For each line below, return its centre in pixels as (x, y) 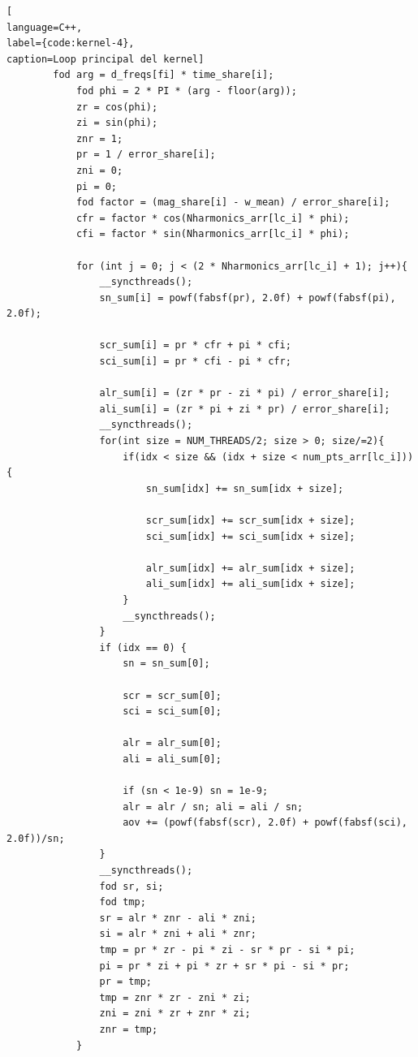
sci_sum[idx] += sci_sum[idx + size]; (250, 536)
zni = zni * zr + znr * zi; (175, 1014)
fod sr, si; (131, 886)
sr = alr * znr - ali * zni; (178, 918)
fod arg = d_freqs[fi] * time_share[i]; (164, 75)
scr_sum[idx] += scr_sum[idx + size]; (250, 520)
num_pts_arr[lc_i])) (358, 457)
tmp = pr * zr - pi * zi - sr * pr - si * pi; (227, 950)
